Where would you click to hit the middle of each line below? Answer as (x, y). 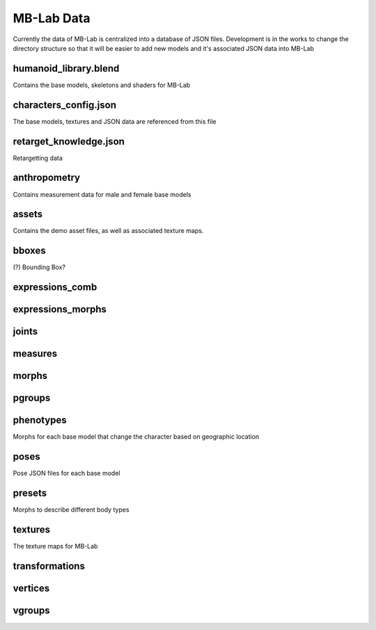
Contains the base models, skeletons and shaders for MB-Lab (102, 85)
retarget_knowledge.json (69, 142)
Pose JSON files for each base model (66, 474)
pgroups (32, 398)
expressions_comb (55, 288)
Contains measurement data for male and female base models (102, 194)
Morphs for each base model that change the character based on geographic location (136, 437)
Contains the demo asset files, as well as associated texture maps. (108, 231)
